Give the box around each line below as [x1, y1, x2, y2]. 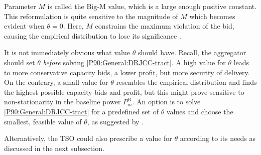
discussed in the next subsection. [4, 142, 104, 153]
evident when [4, 21, 45, 31]
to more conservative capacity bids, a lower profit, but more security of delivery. [4, 67, 250, 77]
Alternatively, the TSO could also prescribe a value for [4, 133, 172, 143]
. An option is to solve [132, 96, 201, 107]
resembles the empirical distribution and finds [116, 77, 257, 87]
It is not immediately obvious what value [4, 47, 130, 58]
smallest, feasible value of [4, 116, 82, 126]
